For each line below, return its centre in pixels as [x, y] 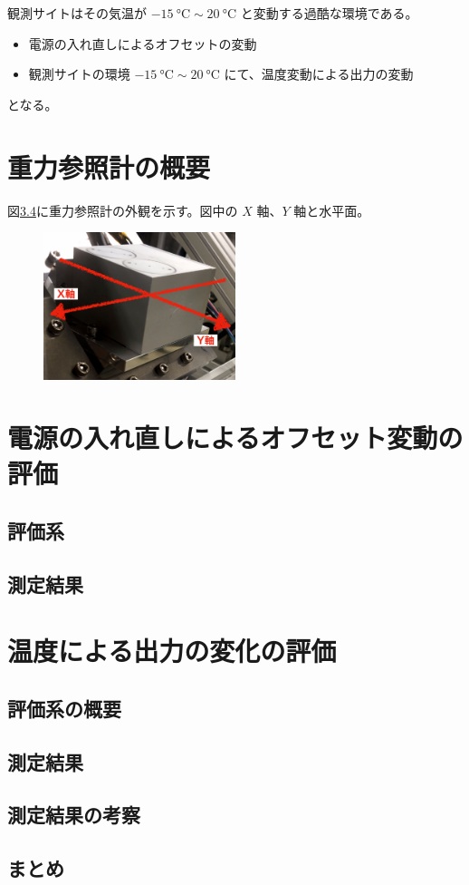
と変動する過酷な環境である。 [329, 13]
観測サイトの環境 [79, 74]
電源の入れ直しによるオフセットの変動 [143, 43]
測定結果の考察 [74, 815]
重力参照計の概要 [109, 166]
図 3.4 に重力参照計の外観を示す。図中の [123, 210]
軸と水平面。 [332, 210]
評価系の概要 [64, 708]
